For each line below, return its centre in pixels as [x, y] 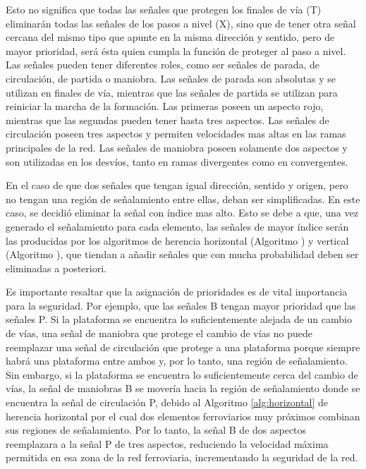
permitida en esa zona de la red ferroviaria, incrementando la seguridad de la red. [182, 457]
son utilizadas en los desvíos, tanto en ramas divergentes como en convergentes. [177, 161]
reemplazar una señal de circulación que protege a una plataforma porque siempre [183, 347]
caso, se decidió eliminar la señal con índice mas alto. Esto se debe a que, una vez [182, 213]
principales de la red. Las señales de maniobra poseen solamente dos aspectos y [177, 147]
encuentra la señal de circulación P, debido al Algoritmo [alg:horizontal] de [167, 402]
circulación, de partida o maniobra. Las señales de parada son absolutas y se [171, 78]
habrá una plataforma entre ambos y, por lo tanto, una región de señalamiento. [177, 361]
